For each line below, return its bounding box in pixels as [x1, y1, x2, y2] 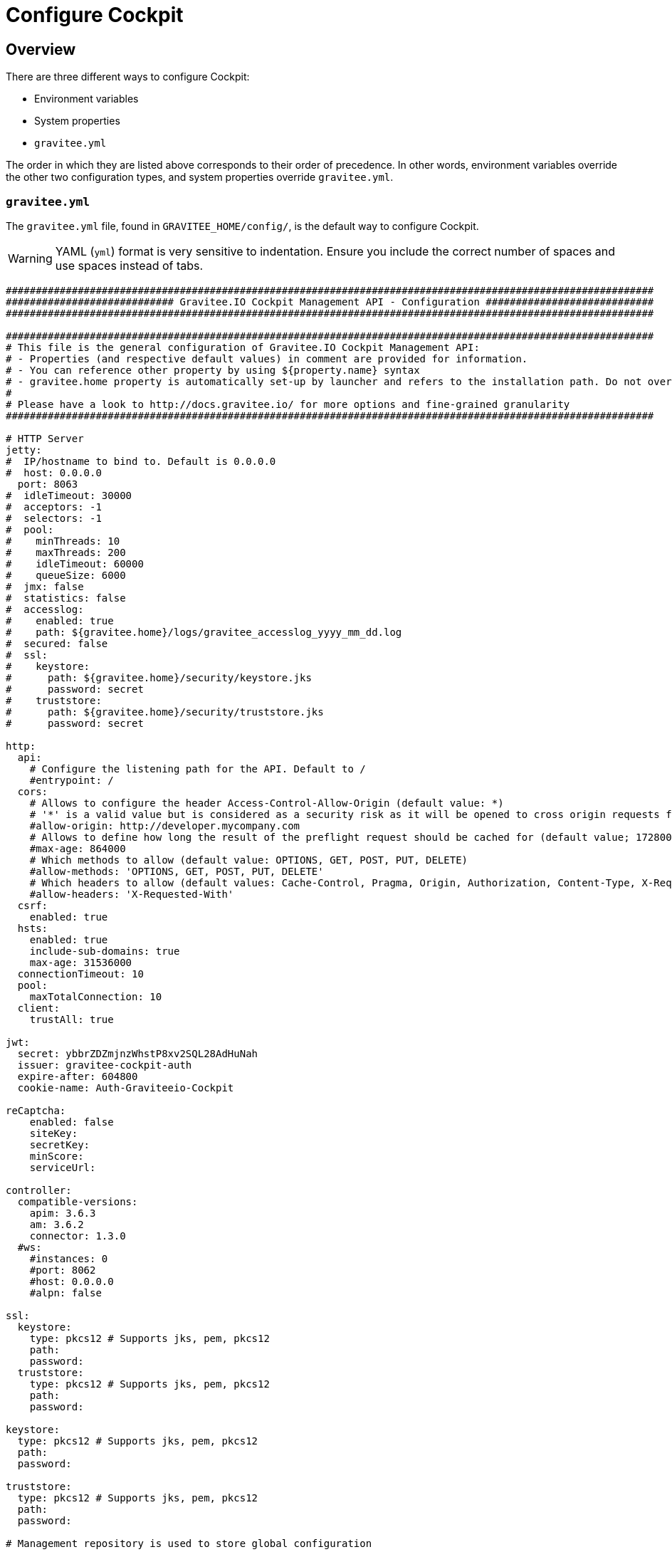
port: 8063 [17, 478, 78, 490]
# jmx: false [6, 580, 84, 592]
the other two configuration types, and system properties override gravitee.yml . [6, 171, 394, 184]
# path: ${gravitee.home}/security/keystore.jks [6, 671, 312, 683]
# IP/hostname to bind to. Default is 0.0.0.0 [6, 455, 276, 467]
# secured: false [6, 637, 108, 649]
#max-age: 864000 [29, 842, 126, 854]
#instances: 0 [29, 1252, 108, 1264]
